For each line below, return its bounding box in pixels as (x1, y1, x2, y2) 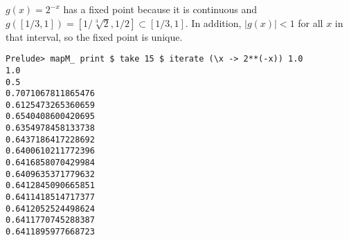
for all (298, 15, 323, 30)
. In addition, (185, 15, 242, 30)
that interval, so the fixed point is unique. (6, 29, 183, 44)
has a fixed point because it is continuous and (63, 2, 258, 16)
